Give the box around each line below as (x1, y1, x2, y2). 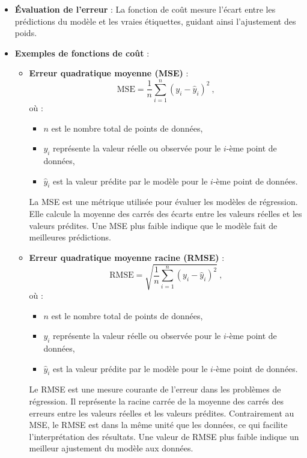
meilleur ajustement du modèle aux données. (29, 442, 193, 454)
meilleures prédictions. (29, 231, 111, 243)
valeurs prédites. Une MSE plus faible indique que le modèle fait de (29, 219, 278, 231)
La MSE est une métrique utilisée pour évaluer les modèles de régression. (29, 195, 298, 208)
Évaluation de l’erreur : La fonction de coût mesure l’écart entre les (14, 3, 276, 15)
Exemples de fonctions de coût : (14, 46, 150, 59)
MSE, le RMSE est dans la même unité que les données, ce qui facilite (29, 418, 288, 431)
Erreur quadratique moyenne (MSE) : (29, 67, 189, 79)
